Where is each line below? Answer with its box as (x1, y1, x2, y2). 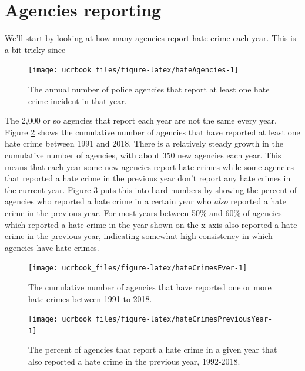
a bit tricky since (5, 43, 66, 55)
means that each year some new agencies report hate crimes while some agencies (5, 160, 294, 173)
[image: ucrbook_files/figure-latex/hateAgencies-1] (28, 66, 239, 75)
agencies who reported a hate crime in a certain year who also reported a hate (5, 195, 286, 207)
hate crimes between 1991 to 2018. (28, 292, 152, 304)
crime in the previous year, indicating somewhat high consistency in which (5, 230, 273, 242)
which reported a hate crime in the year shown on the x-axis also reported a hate (5, 218, 297, 230)
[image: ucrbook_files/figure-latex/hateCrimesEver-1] (28, 264, 247, 273)
